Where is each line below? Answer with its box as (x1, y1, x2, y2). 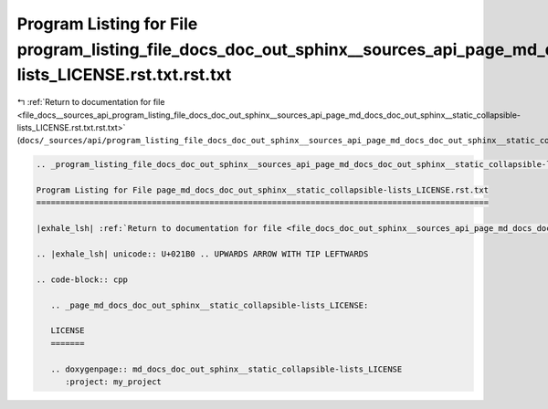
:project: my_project (65, 376, 162, 387)
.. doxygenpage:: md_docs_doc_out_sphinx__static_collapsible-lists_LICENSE (50, 363, 403, 374)
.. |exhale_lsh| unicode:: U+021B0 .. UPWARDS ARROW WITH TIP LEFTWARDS (36, 249, 369, 259)
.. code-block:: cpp (36, 274, 128, 285)
